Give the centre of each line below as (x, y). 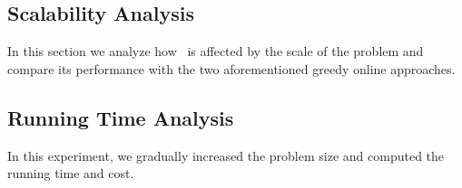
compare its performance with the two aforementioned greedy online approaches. (231, 68)
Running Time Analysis (121, 117)
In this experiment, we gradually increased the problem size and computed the (226, 155)
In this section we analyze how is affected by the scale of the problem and (216, 51)
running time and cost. (71, 173)
